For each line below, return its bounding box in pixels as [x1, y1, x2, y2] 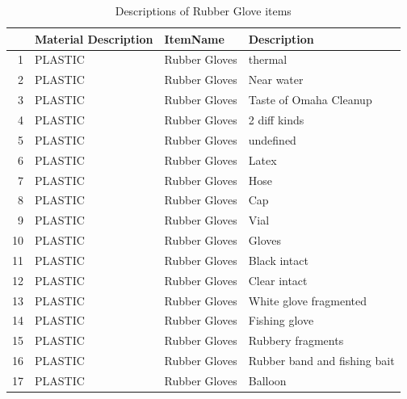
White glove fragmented [248, 292, 367, 309]
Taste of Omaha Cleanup [248, 91, 372, 108]
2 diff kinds [248, 111, 304, 128]
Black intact [248, 251, 308, 268]
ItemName [164, 30, 224, 47]
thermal [248, 51, 287, 68]
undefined [248, 131, 296, 148]
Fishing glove [248, 312, 314, 329]
